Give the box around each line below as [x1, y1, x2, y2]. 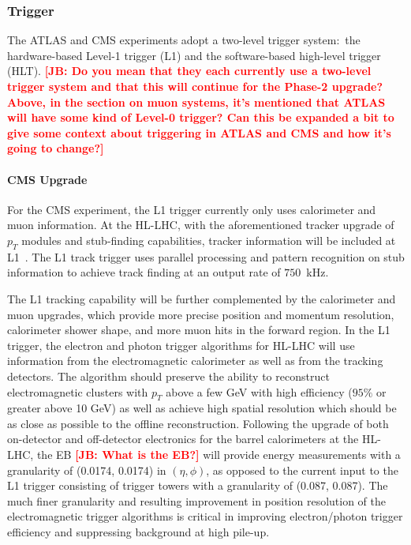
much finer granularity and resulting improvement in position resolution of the [7, 492, 387, 509]
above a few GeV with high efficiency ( [166, 383, 353, 400]
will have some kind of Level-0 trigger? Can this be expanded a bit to [7, 109, 394, 126]
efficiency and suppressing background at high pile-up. [7, 524, 270, 540]
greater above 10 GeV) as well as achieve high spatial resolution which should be [7, 400, 397, 416]
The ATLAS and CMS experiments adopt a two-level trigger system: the [7, 32, 361, 48]
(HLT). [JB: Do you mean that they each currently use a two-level [7, 62, 372, 79]
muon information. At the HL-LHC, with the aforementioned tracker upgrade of [7, 216, 394, 233]
